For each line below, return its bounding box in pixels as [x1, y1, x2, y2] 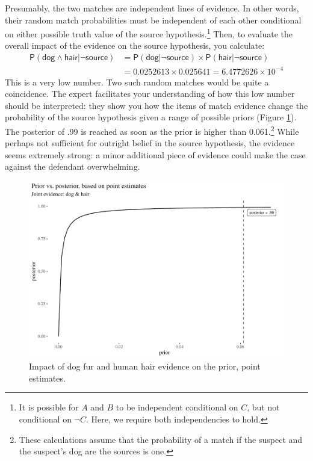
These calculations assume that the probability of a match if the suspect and [19, 433, 303, 445]
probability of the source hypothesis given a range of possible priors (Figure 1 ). [5, 111, 297, 123]
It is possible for [19, 401, 79, 413]
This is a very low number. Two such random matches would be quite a [5, 75, 269, 88]
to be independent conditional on [116, 401, 238, 413]
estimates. [29, 371, 66, 384]
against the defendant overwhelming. [5, 160, 140, 173]
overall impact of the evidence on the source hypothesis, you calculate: [5, 39, 265, 52]
